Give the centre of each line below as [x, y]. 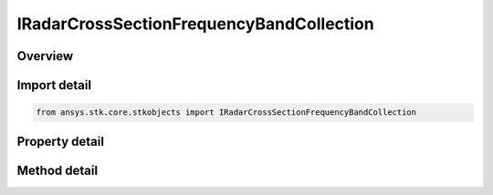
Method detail [58, 170]
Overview [45, 56]
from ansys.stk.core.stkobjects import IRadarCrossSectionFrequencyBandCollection [226, 113]
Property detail [61, 141]
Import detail [54, 85]
